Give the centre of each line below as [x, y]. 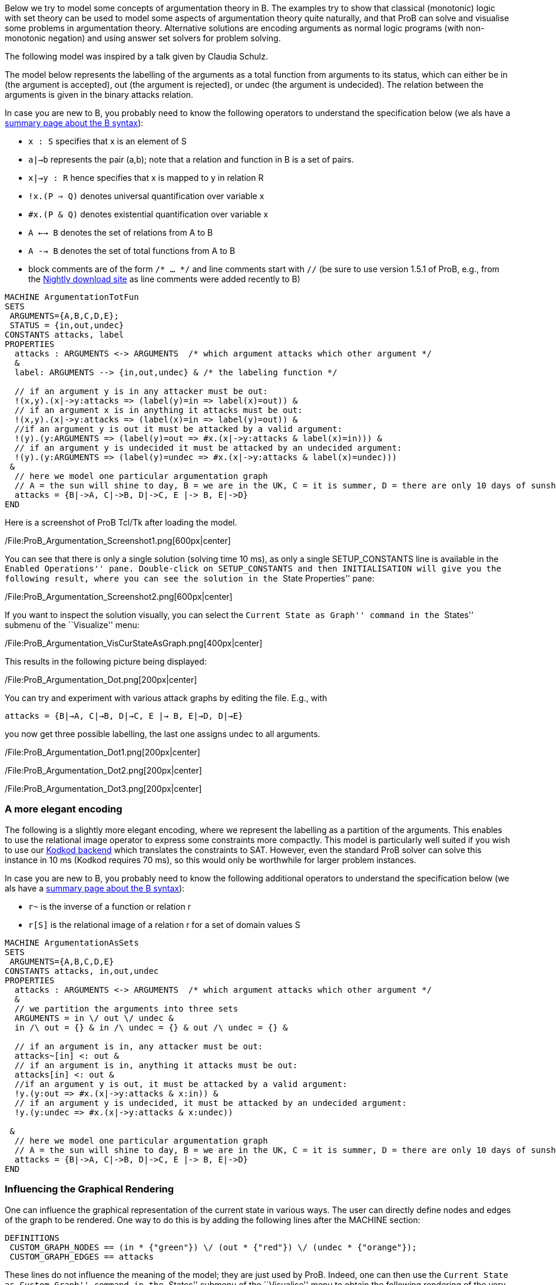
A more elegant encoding [64, 809]
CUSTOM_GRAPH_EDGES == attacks [82, 1256]
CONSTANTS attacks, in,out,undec [82, 971]
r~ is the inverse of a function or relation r [110, 906]
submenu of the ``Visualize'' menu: [72, 625]
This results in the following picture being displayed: [106, 661]
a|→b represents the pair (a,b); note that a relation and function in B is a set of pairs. [191, 159]
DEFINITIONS [32, 1238]
